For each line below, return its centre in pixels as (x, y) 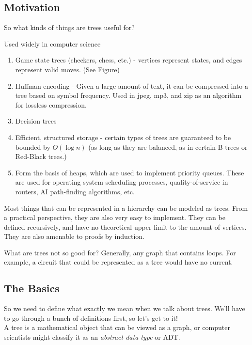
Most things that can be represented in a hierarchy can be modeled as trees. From (126, 208)
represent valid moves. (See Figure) (67, 69)
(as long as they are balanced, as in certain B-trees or (168, 147)
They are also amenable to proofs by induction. (74, 236)
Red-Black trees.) (41, 156)
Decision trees (36, 121)
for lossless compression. (51, 104)
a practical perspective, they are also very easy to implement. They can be (115, 217)
